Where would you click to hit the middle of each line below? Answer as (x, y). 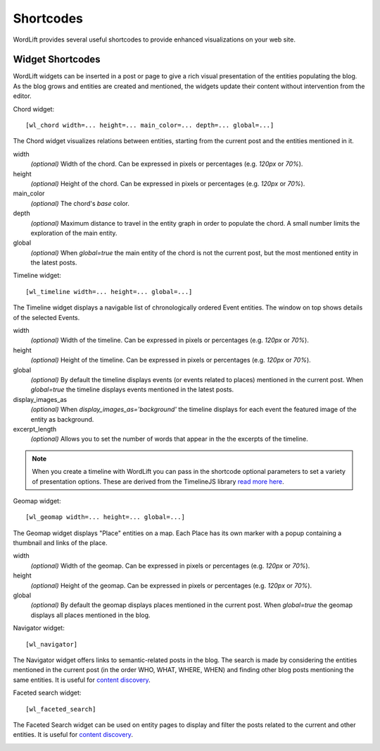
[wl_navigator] (52, 644)
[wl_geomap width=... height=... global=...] (106, 517)
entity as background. (62, 419)
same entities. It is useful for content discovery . (82, 680)
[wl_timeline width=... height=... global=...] (109, 292)
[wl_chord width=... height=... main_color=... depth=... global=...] (150, 126)
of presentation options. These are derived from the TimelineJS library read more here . (158, 481)
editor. (22, 96)
